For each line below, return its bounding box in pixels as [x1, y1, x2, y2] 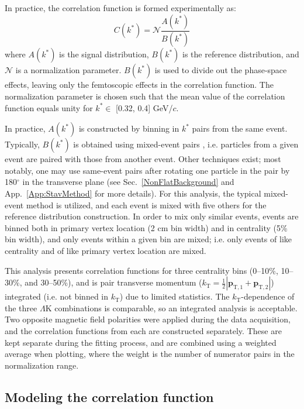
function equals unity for [5, 101, 93, 114]
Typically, [5, 138, 40, 150]
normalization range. [5, 359, 79, 371]
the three [5, 301, 37, 314]
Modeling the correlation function [5, 387, 214, 405]
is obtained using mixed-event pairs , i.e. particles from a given [73, 138, 299, 150]
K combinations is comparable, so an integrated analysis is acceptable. [45, 301, 298, 314]
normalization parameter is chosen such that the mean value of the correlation [5, 90, 285, 102]
